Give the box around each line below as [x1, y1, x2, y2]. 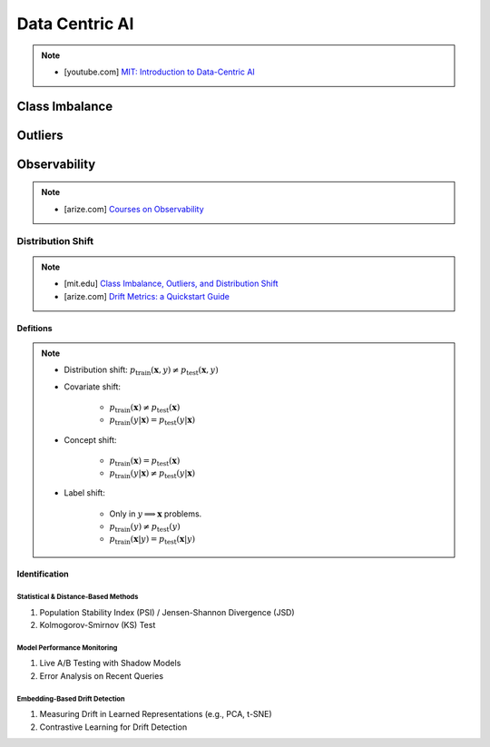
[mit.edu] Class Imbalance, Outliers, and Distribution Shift [64, 278, 279, 290]
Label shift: [64, 487, 106, 498]
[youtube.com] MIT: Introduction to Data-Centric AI [64, 66, 256, 77]
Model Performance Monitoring [16, 643, 118, 653]
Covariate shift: [64, 381, 122, 392]
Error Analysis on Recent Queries [39, 670, 163, 681]
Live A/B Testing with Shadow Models [39, 658, 181, 669]
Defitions [16, 322, 53, 333]
